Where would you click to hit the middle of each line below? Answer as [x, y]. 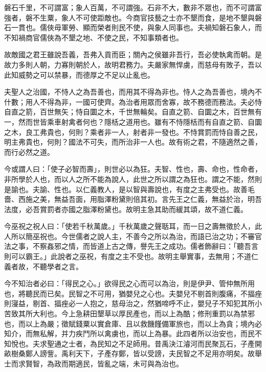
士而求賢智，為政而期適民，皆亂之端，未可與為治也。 [94, 363]
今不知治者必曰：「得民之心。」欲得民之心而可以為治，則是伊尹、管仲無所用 [129, 283]
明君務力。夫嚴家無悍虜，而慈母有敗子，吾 [183, 64]
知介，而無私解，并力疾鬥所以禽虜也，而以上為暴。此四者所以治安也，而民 [129, 333]
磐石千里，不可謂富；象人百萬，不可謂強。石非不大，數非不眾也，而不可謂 [129, 7]
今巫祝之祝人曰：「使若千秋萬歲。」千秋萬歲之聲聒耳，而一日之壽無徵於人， [129, 226]
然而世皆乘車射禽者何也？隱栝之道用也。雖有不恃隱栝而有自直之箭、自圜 [140, 121]
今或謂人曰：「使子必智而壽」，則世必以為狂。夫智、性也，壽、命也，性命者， [133, 169]
